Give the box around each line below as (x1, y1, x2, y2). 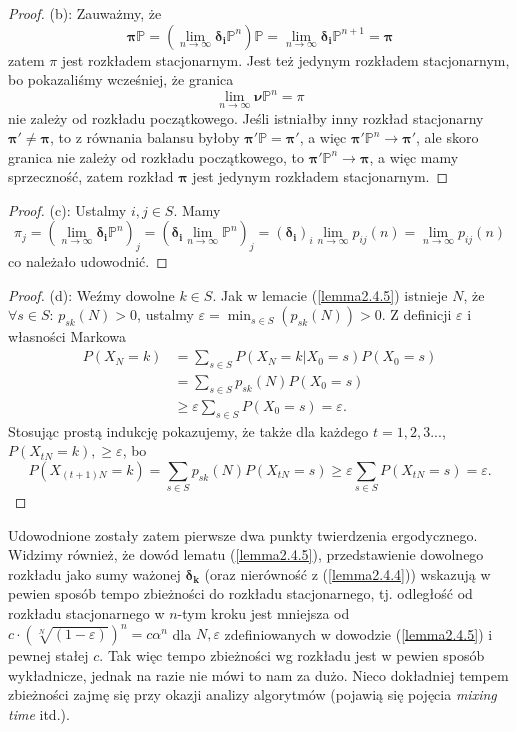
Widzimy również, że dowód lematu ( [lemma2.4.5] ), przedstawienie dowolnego (8, 544, 484, 565)
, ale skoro (416, 127, 479, 148)
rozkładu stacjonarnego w (8, 603, 165, 624)
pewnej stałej (8, 645, 89, 666)
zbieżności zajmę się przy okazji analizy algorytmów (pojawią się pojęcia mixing (8, 684, 497, 705)
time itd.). (8, 703, 70, 724)
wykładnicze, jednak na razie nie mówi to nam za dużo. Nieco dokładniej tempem (8, 664, 509, 685)
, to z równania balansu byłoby (50, 127, 240, 148)
